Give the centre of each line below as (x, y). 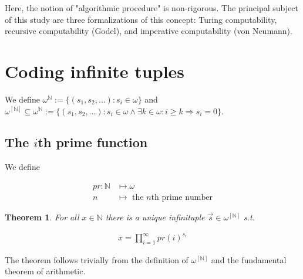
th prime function (93, 142)
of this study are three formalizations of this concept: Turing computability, (141, 19)
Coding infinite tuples (95, 71)
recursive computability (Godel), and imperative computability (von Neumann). (149, 31)
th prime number (182, 197)
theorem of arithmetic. (45, 271)
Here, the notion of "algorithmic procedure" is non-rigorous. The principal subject (151, 8)
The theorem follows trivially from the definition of (97, 259)
